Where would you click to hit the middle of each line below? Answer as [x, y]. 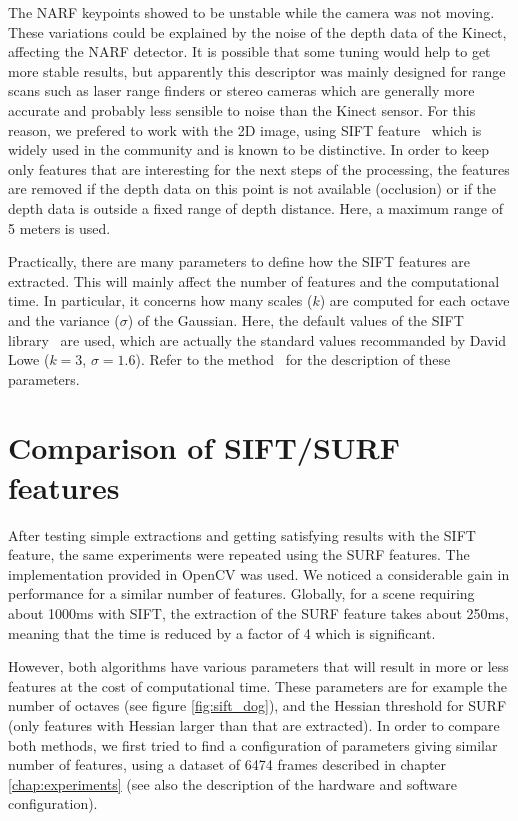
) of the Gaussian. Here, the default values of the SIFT [295, 319]
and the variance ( [64, 319]
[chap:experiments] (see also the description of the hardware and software [232, 783]
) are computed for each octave [414, 300]
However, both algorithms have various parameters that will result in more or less [258, 666]
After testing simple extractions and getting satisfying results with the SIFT [242, 534]
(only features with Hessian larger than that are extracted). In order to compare [254, 724]
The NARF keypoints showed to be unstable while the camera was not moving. [251, 12]
